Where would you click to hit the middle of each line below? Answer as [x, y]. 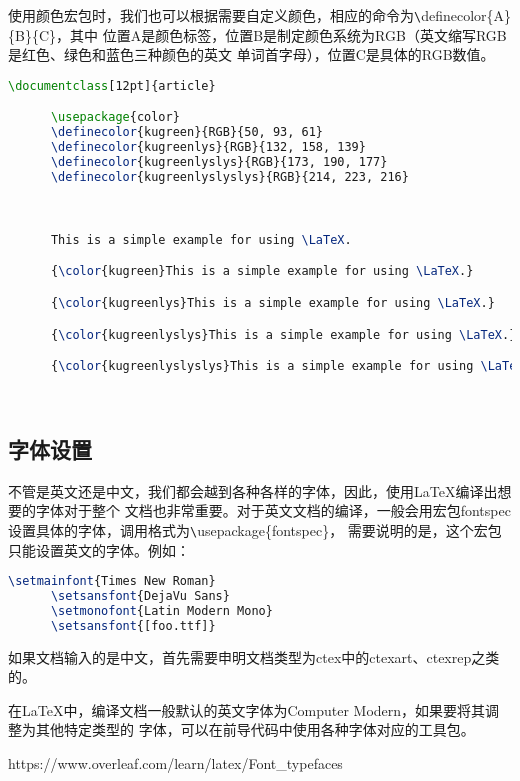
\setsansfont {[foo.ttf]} [133, 625]
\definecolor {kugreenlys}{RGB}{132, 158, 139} [208, 147]
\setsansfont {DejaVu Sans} [140, 595]
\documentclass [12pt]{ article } [112, 85]
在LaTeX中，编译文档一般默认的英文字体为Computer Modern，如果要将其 [247, 709]
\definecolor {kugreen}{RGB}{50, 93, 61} [186, 132]
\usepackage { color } [115, 117]
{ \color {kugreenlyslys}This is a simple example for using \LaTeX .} [283, 334]
